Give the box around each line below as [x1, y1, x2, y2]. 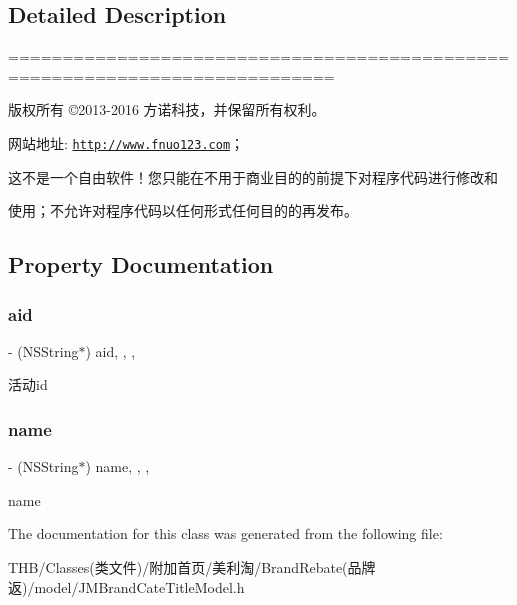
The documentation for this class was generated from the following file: [8, 523, 443, 544]
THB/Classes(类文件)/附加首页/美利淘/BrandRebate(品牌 [8, 557, 376, 578]
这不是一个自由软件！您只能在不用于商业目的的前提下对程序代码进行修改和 [8, 166, 498, 187]
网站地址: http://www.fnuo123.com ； [8, 132, 245, 153]
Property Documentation [8, 249, 274, 280]
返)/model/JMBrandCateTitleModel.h [8, 576, 245, 597]
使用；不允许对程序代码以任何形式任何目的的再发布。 [8, 200, 358, 221]
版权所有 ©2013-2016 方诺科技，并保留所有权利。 [8, 99, 326, 120]
